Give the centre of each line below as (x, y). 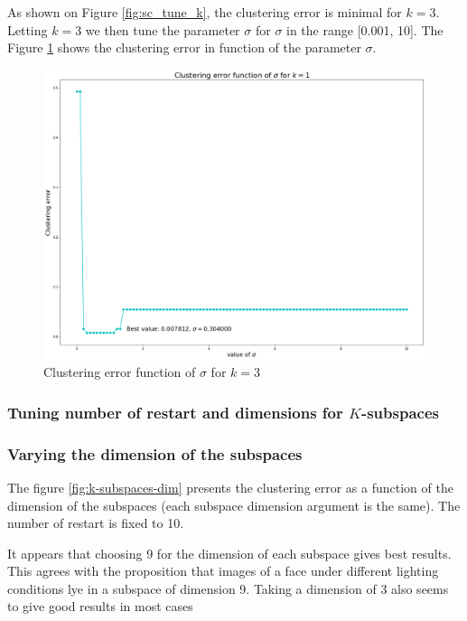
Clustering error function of (120, 372)
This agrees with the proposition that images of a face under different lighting (223, 571)
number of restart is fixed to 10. (96, 523)
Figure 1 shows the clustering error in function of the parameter (184, 47)
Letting (28, 29)
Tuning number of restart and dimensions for (175, 412)
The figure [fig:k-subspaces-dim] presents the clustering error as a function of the (230, 487)
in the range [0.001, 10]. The (365, 29)
